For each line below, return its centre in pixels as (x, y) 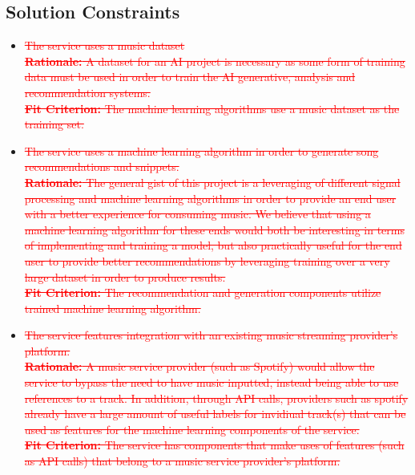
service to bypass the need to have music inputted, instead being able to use (212, 382)
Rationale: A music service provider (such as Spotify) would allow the (199, 366)
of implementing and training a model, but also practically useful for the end (213, 245)
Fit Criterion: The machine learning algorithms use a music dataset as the (212, 108)
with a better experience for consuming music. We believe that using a (197, 214)
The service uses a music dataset (105, 45)
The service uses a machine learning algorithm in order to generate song (201, 150)
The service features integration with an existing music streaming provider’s (211, 335)
